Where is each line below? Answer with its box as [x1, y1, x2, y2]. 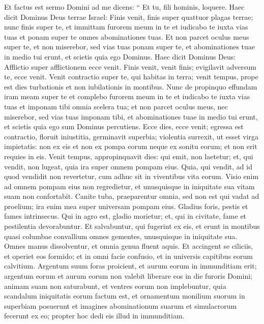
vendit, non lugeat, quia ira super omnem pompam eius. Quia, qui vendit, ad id [4, 161, 252, 171]
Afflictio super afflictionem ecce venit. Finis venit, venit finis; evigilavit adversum [4, 61, 257, 72]
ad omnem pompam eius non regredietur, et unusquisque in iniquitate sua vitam [4, 181, 255, 191]
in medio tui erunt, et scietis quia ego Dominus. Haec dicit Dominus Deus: [4, 51, 236, 62]
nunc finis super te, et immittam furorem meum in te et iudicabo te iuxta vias [4, 21, 248, 32]
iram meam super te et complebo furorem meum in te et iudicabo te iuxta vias [4, 91, 250, 102]
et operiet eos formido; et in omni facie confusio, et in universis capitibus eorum [4, 250, 253, 261]
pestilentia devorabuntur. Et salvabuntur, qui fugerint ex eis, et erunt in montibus [4, 221, 260, 231]
